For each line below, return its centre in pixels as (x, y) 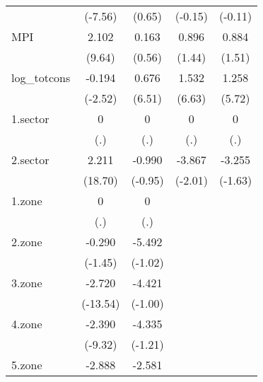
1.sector (30, 118)
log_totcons (41, 77)
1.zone (27, 201)
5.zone (27, 365)
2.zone (27, 242)
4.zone (27, 324)
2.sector (30, 160)
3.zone (27, 283)
